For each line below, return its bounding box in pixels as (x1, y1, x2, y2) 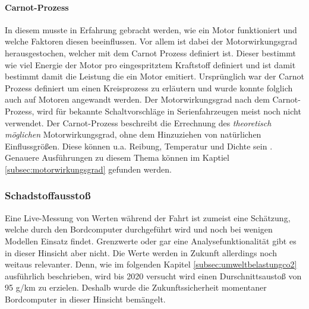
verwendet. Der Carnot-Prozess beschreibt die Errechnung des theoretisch (5, 116, 272, 129)
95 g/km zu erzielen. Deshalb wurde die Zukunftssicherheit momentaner (5, 281, 267, 294)
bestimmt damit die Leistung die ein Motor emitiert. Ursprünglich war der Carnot (5, 70, 304, 82)
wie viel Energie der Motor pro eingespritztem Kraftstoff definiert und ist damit (5, 58, 296, 71)
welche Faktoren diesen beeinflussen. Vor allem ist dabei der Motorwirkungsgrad (5, 35, 297, 47)
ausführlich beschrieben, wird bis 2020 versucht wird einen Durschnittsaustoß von (5, 269, 302, 282)
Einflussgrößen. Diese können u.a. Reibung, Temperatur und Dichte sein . (5, 139, 273, 152)
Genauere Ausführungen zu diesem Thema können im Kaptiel (5, 151, 229, 164)
